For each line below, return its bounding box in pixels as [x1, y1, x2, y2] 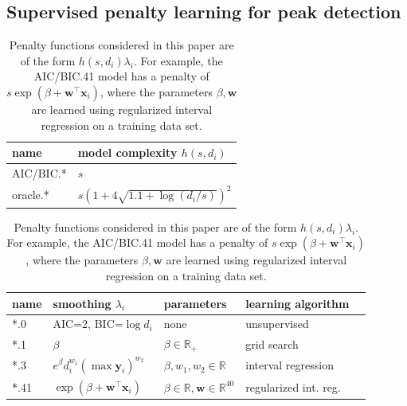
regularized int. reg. [245, 378, 341, 395]
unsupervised [245, 315, 309, 332]
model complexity [77, 144, 178, 161]
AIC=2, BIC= [53, 315, 123, 332]
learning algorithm [245, 295, 350, 311]
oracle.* [12, 186, 49, 203]
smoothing [53, 295, 112, 311]
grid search [245, 335, 299, 352]
